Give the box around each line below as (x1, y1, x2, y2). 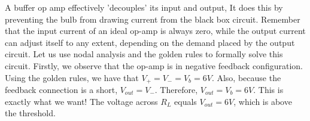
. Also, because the (211, 71, 281, 83)
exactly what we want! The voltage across (5, 95, 158, 107)
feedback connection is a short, (5, 83, 118, 96)
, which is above (233, 95, 292, 107)
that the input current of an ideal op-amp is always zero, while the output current (5, 24, 306, 37)
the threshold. (5, 107, 56, 119)
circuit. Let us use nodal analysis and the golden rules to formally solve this (5, 48, 283, 60)
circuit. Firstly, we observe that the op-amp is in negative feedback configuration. (5, 59, 303, 72)
